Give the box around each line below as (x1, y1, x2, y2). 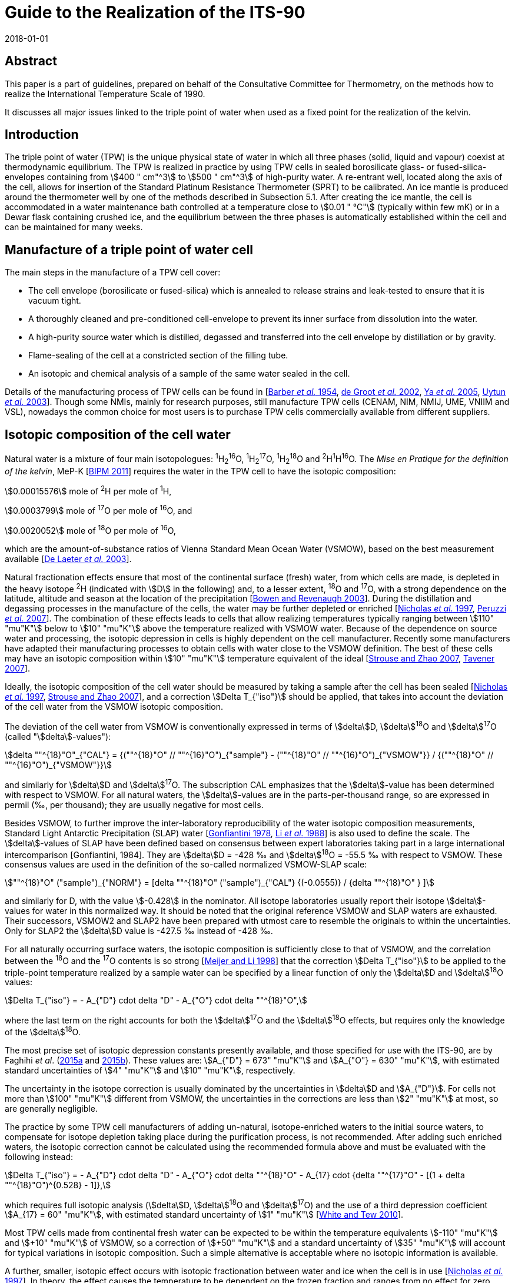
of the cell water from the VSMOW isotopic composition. (5, 702, 223, 712)
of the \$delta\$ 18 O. (5, 1025, 81, 1037)
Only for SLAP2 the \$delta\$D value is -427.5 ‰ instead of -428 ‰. (5, 926, 273, 936)
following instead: (5, 1151, 73, 1162)
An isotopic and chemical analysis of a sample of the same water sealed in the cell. (28, 368, 350, 379)
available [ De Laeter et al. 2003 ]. (5, 553, 132, 564)
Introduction (5, 127, 79, 142)
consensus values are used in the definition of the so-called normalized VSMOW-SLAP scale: (5, 859, 367, 870)
